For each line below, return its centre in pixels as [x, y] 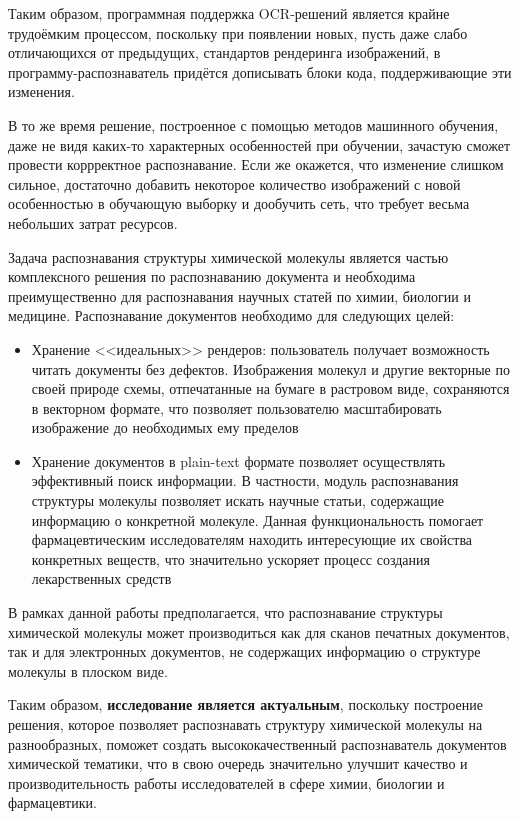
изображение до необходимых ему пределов [165, 427]
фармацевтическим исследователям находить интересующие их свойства [252, 539]
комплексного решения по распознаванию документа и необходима [212, 276]
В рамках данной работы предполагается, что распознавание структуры [225, 612]
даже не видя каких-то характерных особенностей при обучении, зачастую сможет [259, 144]
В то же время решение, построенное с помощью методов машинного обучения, [253, 124]
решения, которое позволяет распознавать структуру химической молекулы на [245, 724]
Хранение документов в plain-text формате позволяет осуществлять [238, 460]
